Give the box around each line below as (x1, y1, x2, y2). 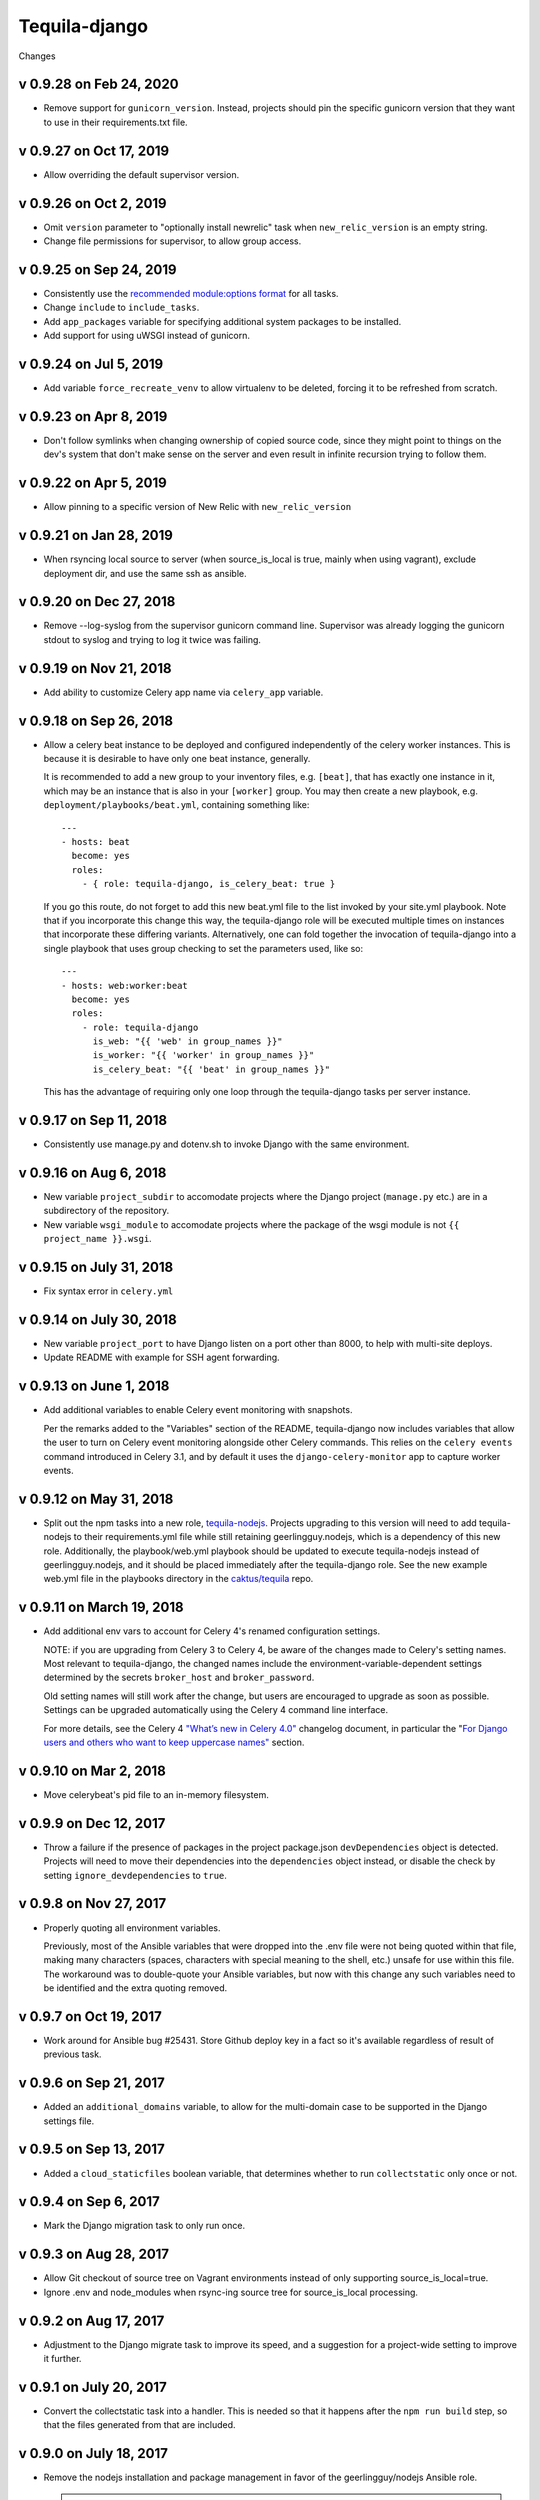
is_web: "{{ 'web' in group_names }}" (92, 1036, 284, 1047)
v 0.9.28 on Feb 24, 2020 (18, 76, 179, 93)
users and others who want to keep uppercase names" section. (43, 1736, 305, 1748)
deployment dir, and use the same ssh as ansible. (43, 567, 247, 579)
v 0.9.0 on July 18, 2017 (18, 2445, 169, 2462)
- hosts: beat (61, 836, 130, 847)
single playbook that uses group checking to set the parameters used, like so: (43, 942, 364, 954)
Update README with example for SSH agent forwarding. (43, 1351, 280, 1364)
